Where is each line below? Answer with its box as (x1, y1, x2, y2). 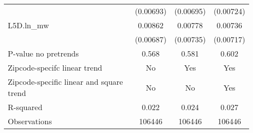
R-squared (8, 101, 43, 113)
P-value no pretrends (8, 48, 79, 59)
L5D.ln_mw (8, 19, 49, 31)
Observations (8, 115, 52, 127)
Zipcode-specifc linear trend (8, 62, 102, 73)
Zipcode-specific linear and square (8, 76, 123, 87)
